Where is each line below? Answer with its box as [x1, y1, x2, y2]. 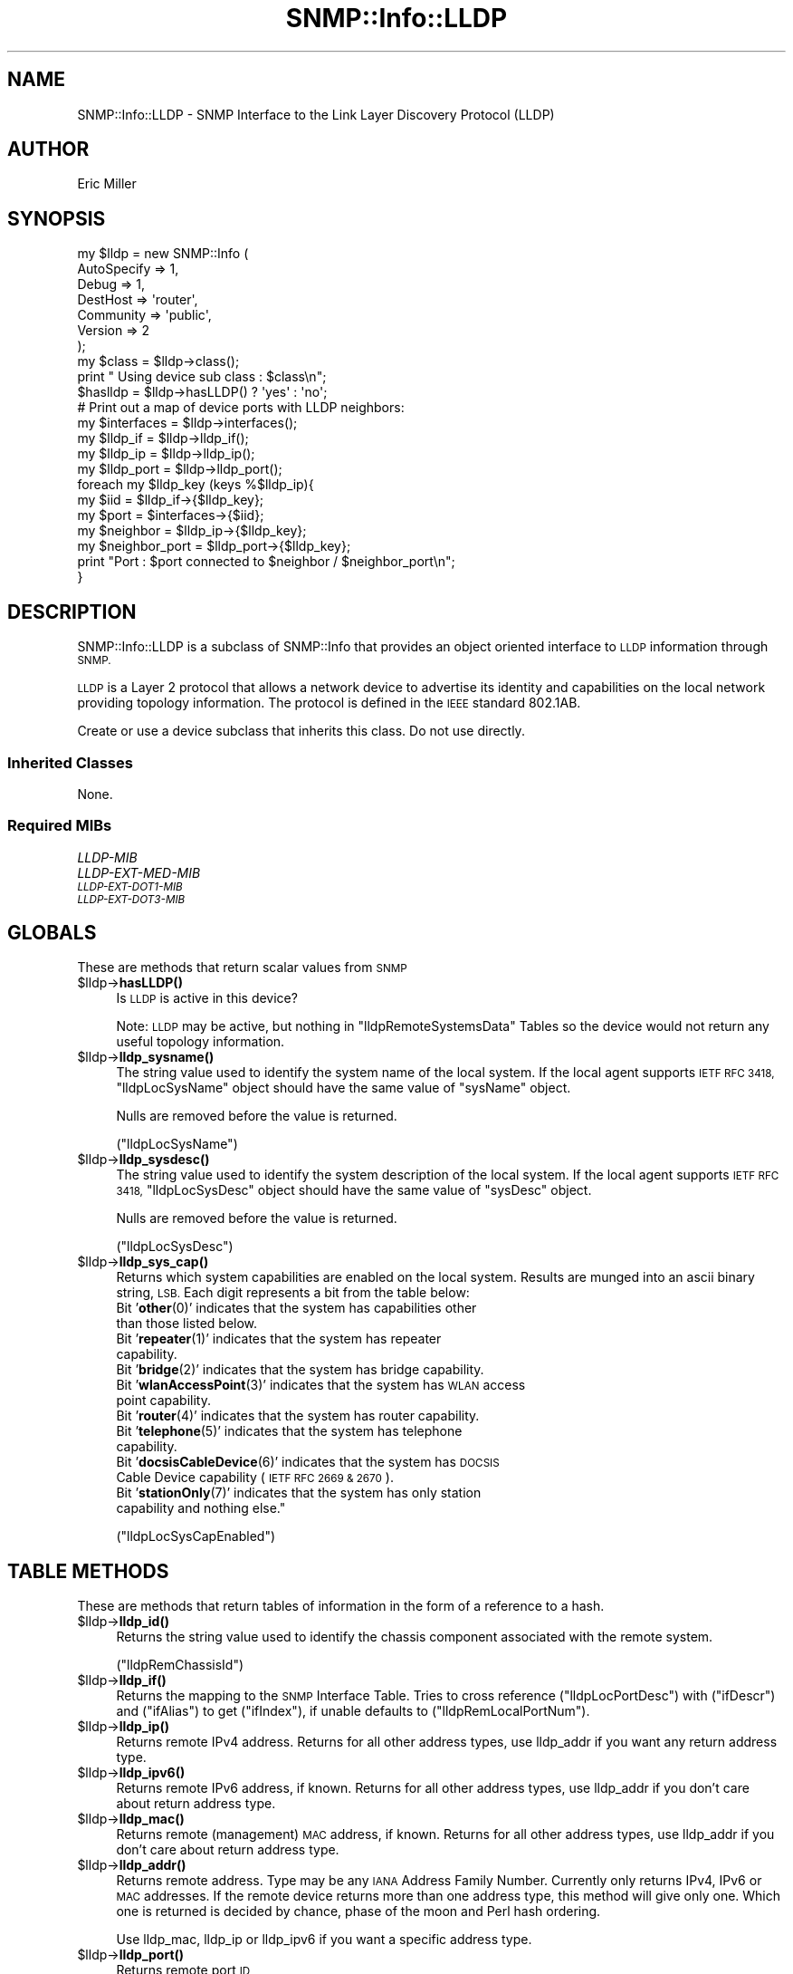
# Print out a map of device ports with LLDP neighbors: [77, 400, 405, 416]
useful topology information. [116, 1034, 285, 1050]
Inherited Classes [7, 753, 133, 772]
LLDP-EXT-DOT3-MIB [77, 892, 186, 906]
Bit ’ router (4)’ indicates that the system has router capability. [116, 1408, 480, 1424]
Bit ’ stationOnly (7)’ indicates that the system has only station [116, 1485, 482, 1501]
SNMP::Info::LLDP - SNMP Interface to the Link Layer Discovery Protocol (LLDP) [77, 106, 555, 122]
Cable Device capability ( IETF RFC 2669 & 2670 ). [116, 1469, 394, 1486]
